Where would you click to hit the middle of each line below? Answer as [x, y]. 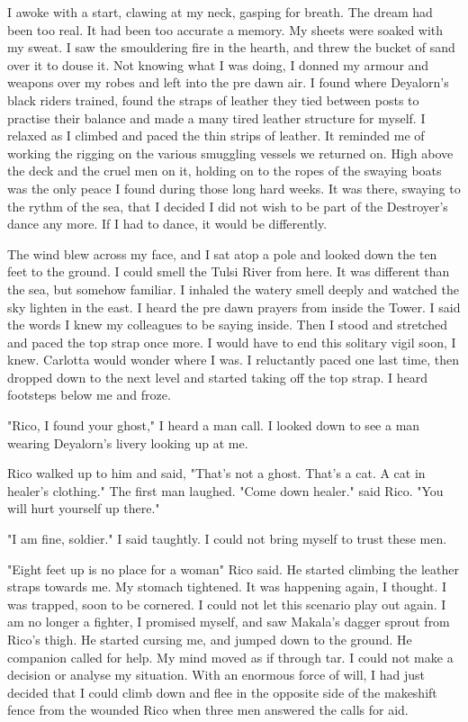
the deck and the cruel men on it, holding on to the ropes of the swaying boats [225, 171]
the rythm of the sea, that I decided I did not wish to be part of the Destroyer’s [228, 206]
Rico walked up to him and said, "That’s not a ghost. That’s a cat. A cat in [216, 473]
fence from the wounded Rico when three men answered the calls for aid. [208, 710]
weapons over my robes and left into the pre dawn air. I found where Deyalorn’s [228, 82]
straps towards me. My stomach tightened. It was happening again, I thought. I [227, 587]
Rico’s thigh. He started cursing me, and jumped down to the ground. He [210, 639]
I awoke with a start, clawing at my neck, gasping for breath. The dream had [220, 12]
